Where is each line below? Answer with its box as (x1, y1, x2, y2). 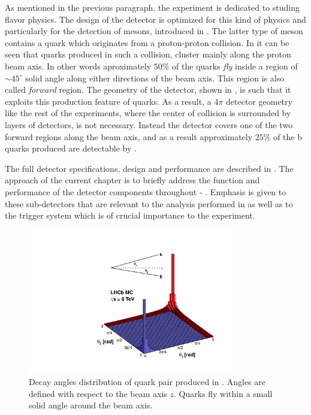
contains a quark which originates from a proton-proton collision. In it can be (5, 36, 289, 49)
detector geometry (226, 95, 292, 107)
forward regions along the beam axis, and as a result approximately (5, 130, 253, 143)
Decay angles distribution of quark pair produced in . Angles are (29, 375, 265, 387)
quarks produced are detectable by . (5, 142, 137, 155)
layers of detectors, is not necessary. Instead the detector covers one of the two (5, 118, 293, 131)
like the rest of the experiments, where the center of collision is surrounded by (5, 107, 291, 119)
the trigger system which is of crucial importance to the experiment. (5, 209, 255, 222)
